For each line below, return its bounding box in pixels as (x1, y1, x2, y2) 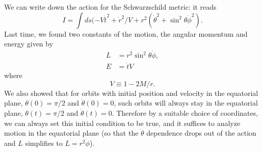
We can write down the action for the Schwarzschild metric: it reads (4, 2, 217, 12)
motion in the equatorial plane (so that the (4, 128, 139, 138)
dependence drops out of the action (146, 128, 256, 138)
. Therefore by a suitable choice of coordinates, (112, 108, 258, 118)
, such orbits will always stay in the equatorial (114, 97, 258, 108)
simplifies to (25, 137, 63, 148)
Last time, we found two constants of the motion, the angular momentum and (4, 28, 248, 39)
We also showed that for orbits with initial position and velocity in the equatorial (4, 87, 258, 98)
